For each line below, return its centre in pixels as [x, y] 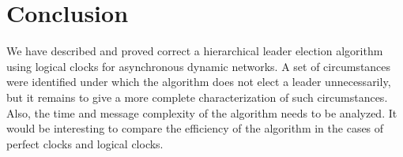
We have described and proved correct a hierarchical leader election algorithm [195, 51]
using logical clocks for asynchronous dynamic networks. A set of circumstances [199, 66]
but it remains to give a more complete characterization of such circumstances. [197, 97]
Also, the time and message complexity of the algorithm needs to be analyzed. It [202, 112]
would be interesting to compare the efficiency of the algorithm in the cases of [195, 128]
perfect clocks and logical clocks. [85, 143]
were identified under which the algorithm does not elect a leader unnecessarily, [199, 82]
